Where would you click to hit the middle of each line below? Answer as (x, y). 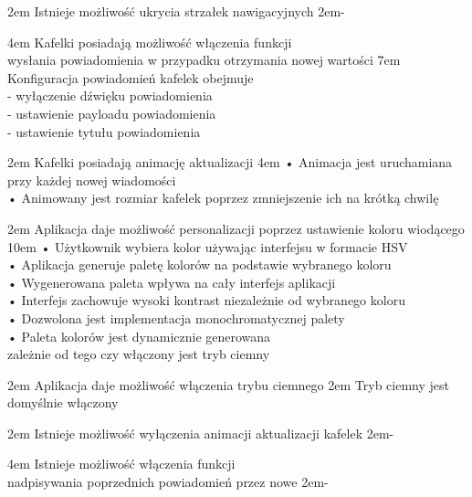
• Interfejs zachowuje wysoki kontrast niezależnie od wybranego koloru (206, 300)
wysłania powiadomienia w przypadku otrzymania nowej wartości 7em (204, 60)
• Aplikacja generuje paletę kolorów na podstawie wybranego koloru (199, 264)
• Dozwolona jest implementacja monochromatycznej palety (176, 317)
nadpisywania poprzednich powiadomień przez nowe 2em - (168, 482)
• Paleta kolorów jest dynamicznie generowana (139, 336)
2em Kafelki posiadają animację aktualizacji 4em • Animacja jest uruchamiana (230, 162)
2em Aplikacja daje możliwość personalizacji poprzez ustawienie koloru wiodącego (236, 228)
